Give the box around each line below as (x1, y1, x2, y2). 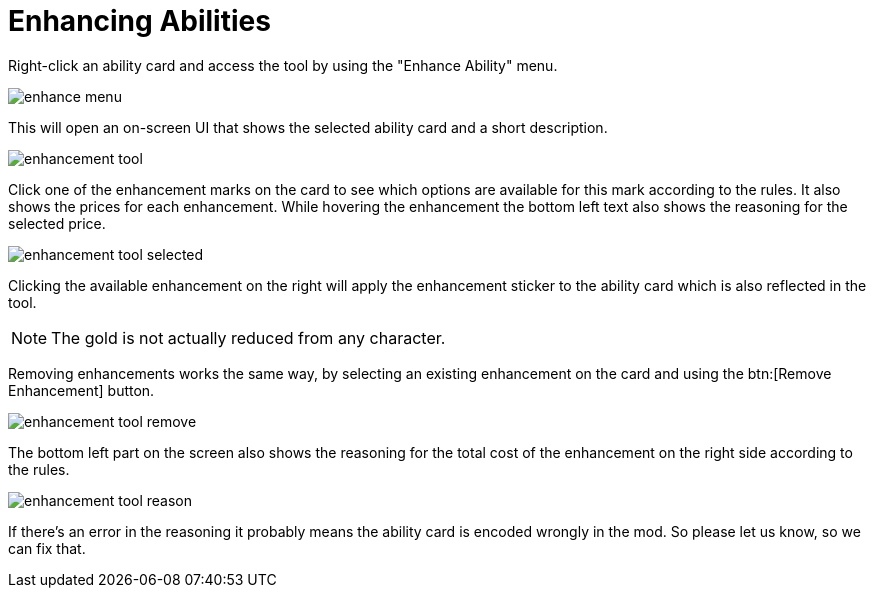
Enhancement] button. (8, 381, 155, 399)
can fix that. (8, 539, 86, 557)
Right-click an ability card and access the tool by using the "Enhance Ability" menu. (8, 56, 558, 74)
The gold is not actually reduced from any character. (51, 327, 446, 348)
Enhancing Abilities (8, 4, 271, 38)
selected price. (8, 214, 106, 232)
